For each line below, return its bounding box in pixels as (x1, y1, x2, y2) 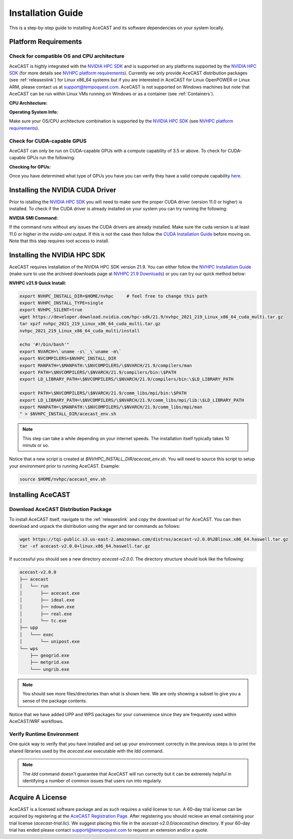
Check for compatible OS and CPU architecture (9, 53, 125, 59)
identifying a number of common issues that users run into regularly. (22, 778, 162, 784)
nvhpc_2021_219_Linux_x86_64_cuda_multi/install (19, 328, 140, 334)
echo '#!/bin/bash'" (19, 342, 69, 347)
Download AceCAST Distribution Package (9, 506, 112, 513)
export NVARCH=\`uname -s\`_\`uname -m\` (19, 348, 122, 354)
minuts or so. (22, 443, 49, 448)
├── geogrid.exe (30, 653, 69, 659)
